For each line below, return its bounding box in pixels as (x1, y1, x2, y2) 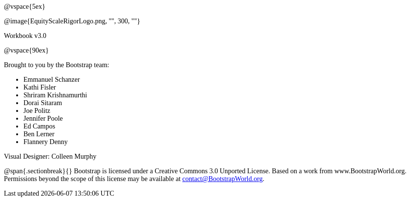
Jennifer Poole (23, 115, 63, 122)
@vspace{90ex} (4, 47, 49, 54)
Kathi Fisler (23, 84, 56, 91)
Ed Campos (23, 123, 55, 130)
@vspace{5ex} (4, 3, 45, 10)
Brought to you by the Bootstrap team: (4, 61, 109, 69)
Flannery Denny (23, 138, 68, 146)
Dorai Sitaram (23, 99, 62, 107)
